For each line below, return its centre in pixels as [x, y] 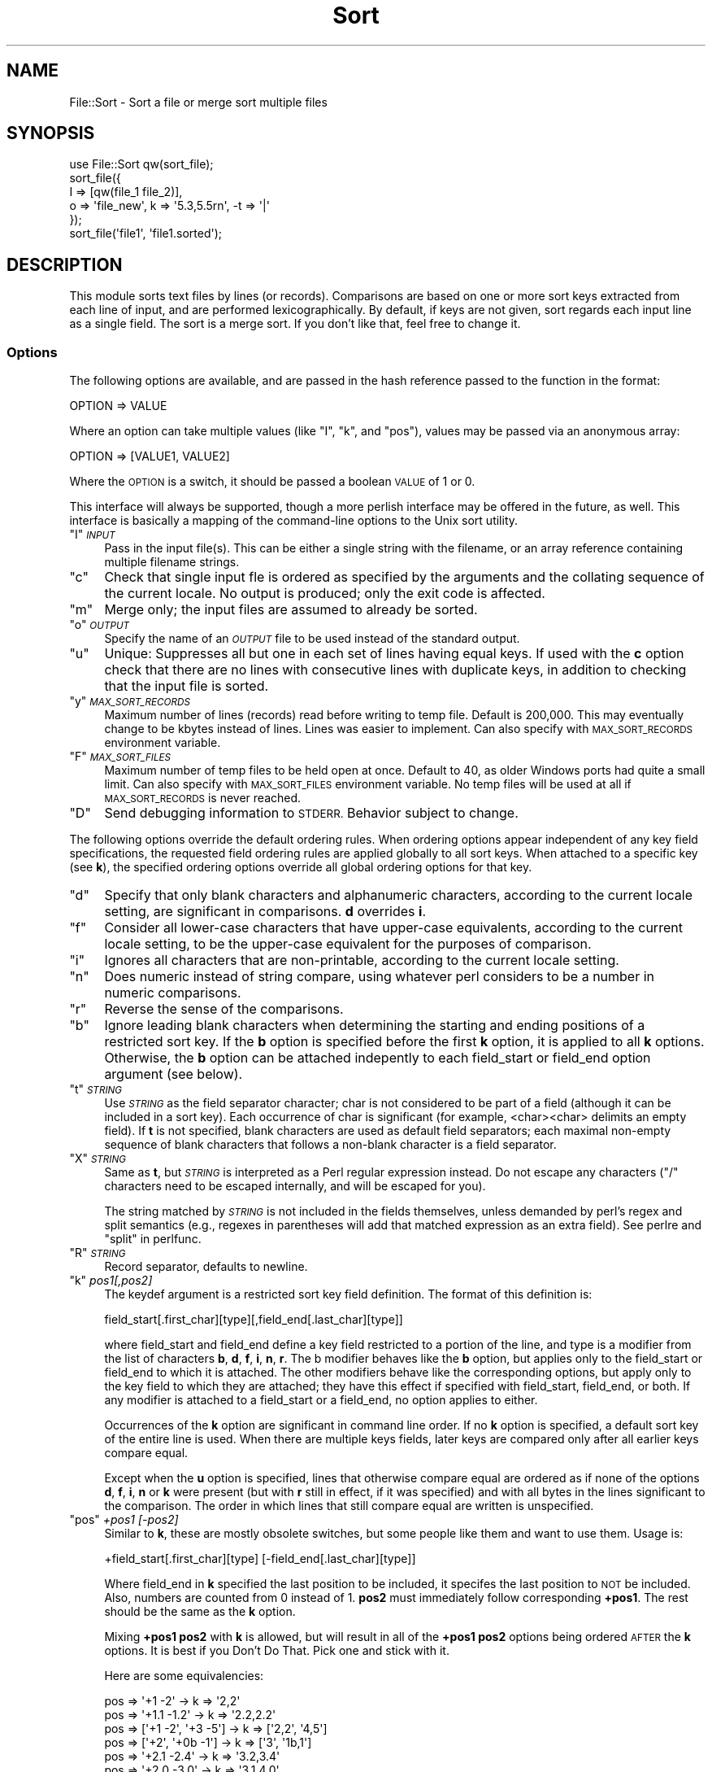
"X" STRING [98, 1159]
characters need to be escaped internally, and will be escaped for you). [295, 1186]
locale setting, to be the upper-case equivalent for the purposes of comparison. [348, 944]
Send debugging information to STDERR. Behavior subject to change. [311, 813]
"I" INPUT [92, 535]
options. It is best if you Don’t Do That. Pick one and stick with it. [277, 1651]
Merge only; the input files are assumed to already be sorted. [291, 610]
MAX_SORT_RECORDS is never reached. [203, 798]
